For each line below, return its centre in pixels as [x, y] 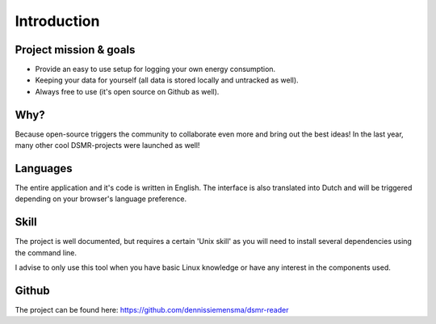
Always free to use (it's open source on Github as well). [127, 91]
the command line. [46, 252]
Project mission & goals [75, 50]
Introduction [57, 21]
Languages [44, 168]
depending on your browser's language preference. [101, 199]
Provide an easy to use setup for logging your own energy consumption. [155, 69]
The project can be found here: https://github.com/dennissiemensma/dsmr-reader [152, 310]
